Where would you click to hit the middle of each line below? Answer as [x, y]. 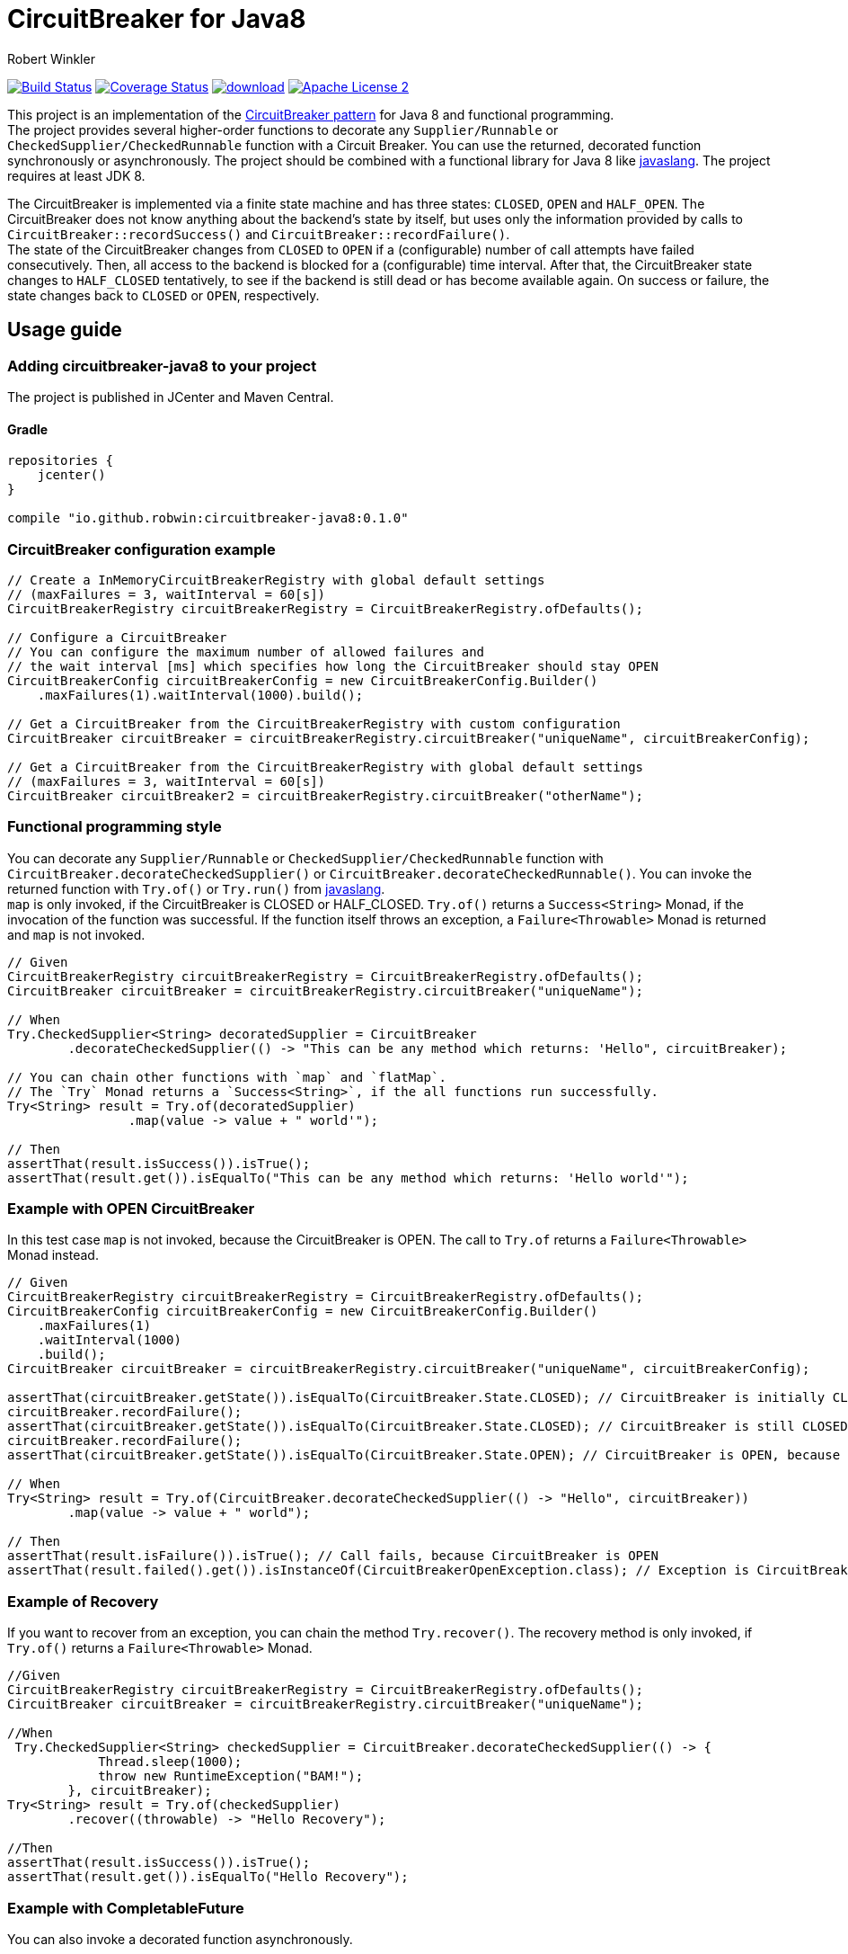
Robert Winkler [51, 58]
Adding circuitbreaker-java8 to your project [162, 366]
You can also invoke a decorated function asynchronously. [180, 1939]
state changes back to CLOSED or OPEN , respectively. [163, 295]
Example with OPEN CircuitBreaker [131, 1209]
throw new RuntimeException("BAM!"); [231, 1776]
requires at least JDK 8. [76, 175]
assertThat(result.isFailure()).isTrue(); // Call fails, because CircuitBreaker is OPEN [333, 1556]
